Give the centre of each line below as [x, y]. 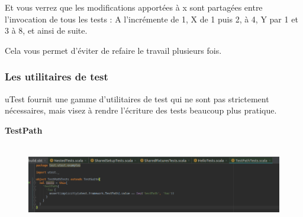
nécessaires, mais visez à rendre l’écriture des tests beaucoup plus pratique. [141, 110]
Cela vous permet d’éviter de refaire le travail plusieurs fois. [113, 50]
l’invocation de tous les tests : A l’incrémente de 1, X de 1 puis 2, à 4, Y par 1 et [151, 19]
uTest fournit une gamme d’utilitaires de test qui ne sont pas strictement [137, 98]
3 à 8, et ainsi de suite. [46, 30]
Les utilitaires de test [57, 77]
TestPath [24, 130]
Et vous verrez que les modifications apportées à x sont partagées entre [134, 7]
